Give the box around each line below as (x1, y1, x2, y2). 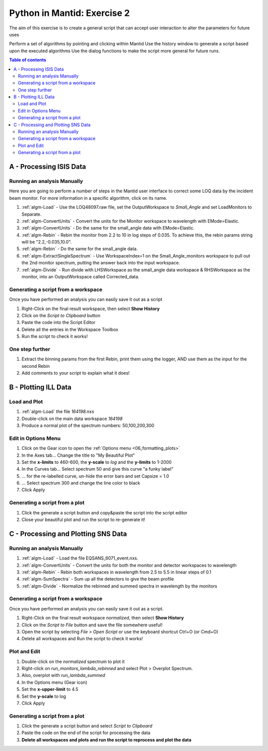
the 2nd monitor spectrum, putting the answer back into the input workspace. (21, 260, 180, 266)
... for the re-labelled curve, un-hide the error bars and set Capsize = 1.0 (21, 473, 169, 479)
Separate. (21, 211, 42, 217)
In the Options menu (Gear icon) (21, 679, 88, 685)
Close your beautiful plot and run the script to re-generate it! (21, 517, 145, 522)
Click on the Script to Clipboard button (21, 312, 101, 318)
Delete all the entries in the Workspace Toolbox (21, 326, 119, 333)
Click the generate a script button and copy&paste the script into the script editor (21, 509, 188, 515)
